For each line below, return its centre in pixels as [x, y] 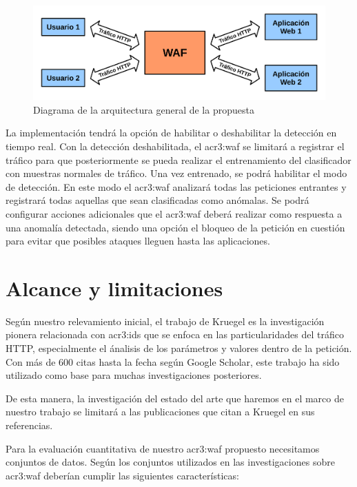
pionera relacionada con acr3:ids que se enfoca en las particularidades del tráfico [175, 334]
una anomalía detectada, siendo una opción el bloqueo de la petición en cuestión [175, 227]
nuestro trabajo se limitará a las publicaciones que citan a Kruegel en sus [160, 412]
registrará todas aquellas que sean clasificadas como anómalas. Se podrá [157, 200]
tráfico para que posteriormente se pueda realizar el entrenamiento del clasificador [178, 159]
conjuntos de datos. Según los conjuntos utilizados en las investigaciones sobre [170, 462]
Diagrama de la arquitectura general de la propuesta [144, 109]
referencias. [29, 425]
